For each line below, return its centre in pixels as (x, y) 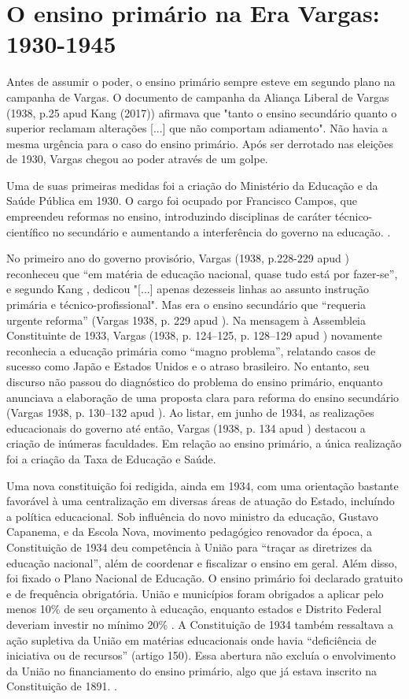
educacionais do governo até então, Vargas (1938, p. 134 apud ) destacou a (186, 428)
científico (28, 231)
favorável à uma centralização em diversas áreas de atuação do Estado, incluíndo (201, 501)
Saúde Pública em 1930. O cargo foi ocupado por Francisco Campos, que (182, 201)
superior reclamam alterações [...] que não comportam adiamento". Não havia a (197, 128)
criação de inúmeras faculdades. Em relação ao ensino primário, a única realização (204, 443)
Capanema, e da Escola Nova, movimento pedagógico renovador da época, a (190, 532)
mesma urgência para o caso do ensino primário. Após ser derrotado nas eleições (200, 143)
